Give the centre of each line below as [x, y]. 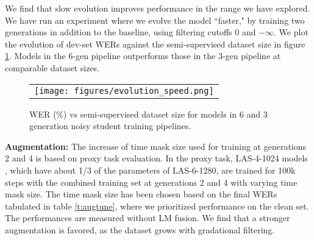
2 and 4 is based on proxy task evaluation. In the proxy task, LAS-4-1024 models [156, 158]
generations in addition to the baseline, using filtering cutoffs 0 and [130, 32]
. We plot [291, 32]
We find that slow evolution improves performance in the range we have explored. [158, 8]
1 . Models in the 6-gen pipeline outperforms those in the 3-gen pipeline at [143, 56]
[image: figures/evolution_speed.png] [124, 90]
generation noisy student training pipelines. [110, 126]
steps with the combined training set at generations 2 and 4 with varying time [151, 182]
